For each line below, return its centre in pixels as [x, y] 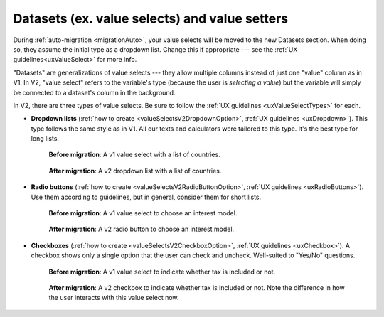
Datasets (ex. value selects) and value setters [150, 18]
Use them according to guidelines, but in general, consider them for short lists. [146, 197]
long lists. [45, 139]
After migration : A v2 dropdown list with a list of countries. [135, 171]
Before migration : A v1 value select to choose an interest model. [143, 213]
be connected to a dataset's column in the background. [94, 92]
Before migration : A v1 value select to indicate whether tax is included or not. [162, 272]
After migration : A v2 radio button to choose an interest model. [142, 229]
